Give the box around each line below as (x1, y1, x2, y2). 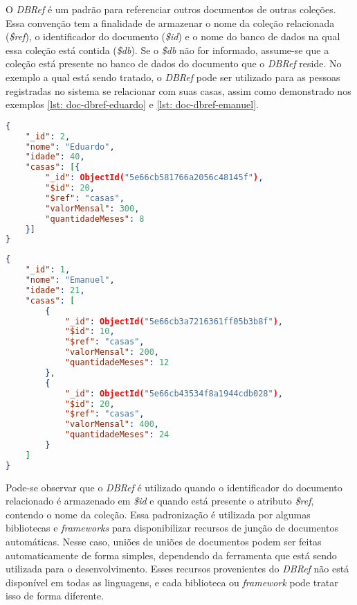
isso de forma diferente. (6, 588, 104, 603)
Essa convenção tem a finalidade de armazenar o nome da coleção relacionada (6, 15, 335, 30)
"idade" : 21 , (25, 285, 85, 295)
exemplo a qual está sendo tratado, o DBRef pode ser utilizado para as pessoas (6, 69, 340, 84)
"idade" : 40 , (25, 152, 85, 162)
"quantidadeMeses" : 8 (45, 213, 145, 224)
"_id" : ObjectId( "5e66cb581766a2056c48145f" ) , (45, 173, 264, 183)
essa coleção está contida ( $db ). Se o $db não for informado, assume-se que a (6, 42, 329, 57)
